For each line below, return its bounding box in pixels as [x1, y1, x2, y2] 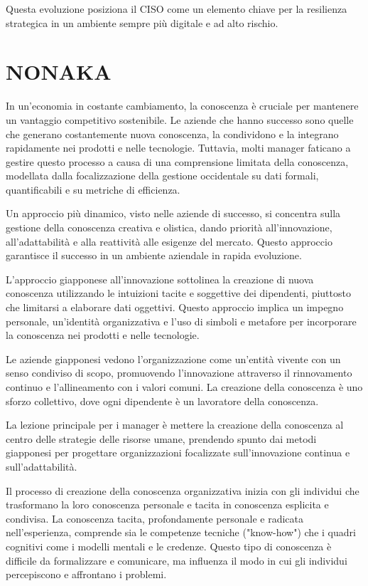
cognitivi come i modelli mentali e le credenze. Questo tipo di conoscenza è [6, 538, 332, 553]
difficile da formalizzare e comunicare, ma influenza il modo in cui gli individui [6, 553, 347, 567]
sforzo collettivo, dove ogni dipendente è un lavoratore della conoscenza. [6, 393, 319, 408]
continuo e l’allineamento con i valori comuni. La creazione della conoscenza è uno [6, 380, 363, 394]
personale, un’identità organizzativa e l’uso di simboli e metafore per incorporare [6, 313, 357, 328]
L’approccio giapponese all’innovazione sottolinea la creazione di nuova [6, 271, 314, 286]
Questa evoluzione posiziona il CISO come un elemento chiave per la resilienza [6, 1, 347, 16]
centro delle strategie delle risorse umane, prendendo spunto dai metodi [6, 431, 317, 446]
